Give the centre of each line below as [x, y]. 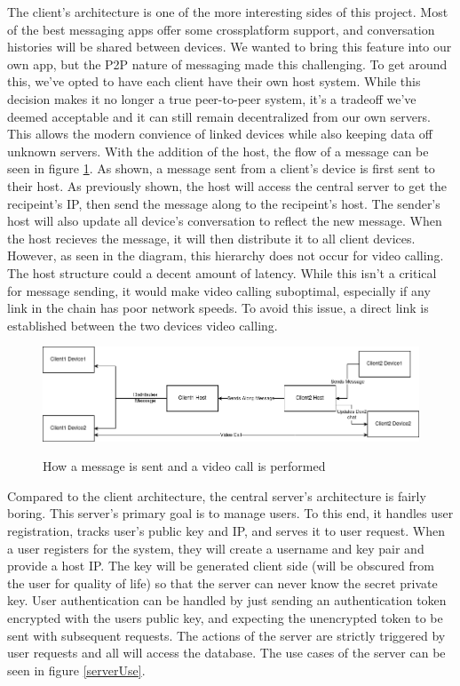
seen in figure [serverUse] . [76, 670]
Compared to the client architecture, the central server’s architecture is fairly [217, 495]
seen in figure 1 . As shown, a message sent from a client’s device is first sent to [221, 168]
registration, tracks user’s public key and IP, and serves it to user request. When [226, 531]
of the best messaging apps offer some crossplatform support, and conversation [221, 29]
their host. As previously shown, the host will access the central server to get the [227, 185]
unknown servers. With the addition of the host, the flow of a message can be [218, 151]
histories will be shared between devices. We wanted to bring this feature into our [230, 47]
